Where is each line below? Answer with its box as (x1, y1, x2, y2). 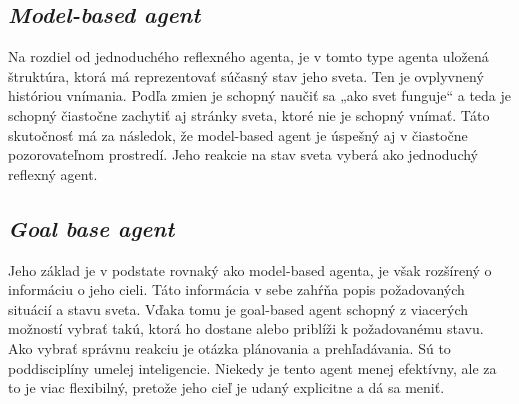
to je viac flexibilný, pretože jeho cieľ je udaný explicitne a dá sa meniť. (8, 377, 445, 398)
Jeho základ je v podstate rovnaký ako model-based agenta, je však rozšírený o (8, 259, 492, 280)
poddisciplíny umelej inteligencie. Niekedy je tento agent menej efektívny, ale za (8, 357, 497, 378)
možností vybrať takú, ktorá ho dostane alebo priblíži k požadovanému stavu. (8, 318, 484, 339)
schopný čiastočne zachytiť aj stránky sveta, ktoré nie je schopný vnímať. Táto (8, 104, 490, 125)
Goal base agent (8, 212, 175, 243)
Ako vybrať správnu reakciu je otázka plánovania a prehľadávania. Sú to (8, 337, 451, 358)
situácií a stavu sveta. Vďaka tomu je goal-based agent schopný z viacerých (8, 298, 469, 319)
